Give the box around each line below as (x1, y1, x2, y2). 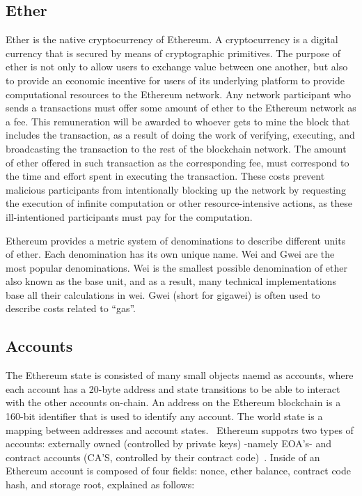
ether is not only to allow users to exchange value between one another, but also (6, 59, 348, 74)
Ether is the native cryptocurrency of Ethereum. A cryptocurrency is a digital (6, 32, 338, 47)
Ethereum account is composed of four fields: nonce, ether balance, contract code (6, 463, 352, 478)
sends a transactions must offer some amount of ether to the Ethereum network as (6, 100, 356, 115)
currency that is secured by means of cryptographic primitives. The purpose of (6, 45, 340, 60)
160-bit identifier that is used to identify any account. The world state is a (6, 409, 323, 424)
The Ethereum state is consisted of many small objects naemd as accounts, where (6, 368, 354, 382)
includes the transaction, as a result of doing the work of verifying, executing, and (6, 127, 355, 142)
